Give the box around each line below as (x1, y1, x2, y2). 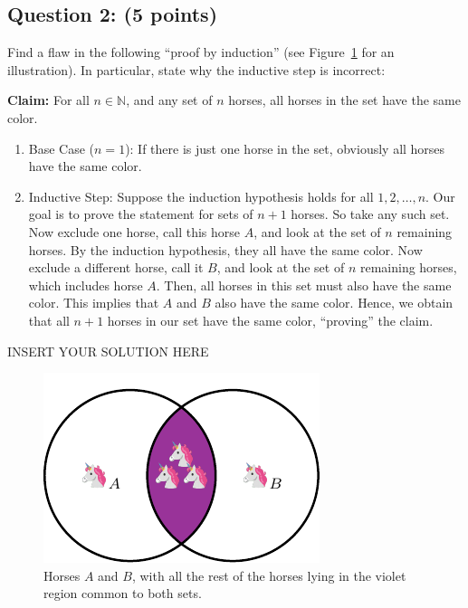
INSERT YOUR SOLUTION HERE (7, 341, 209, 360)
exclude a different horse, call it (28, 258, 204, 277)
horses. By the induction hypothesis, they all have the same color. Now (28, 240, 423, 259)
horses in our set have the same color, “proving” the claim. (107, 310, 434, 329)
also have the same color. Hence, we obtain (215, 293, 454, 312)
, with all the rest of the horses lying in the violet (131, 565, 406, 584)
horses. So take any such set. (291, 204, 450, 223)
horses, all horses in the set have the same (228, 90, 461, 109)
